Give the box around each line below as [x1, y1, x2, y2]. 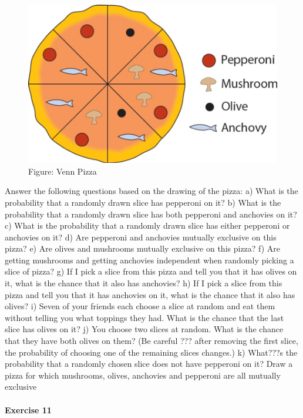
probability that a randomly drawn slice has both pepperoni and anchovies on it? [5, 208, 297, 220]
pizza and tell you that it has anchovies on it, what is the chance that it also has [5, 288, 295, 300]
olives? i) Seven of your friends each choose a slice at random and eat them [5, 300, 275, 312]
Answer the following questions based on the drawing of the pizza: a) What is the [5, 185, 298, 197]
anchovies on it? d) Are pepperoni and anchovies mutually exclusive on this [5, 230, 277, 243]
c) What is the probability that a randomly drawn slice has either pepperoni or [5, 219, 290, 232]
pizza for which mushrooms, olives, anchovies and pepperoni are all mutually [5, 369, 281, 381]
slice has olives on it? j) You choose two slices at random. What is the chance [5, 323, 284, 335]
